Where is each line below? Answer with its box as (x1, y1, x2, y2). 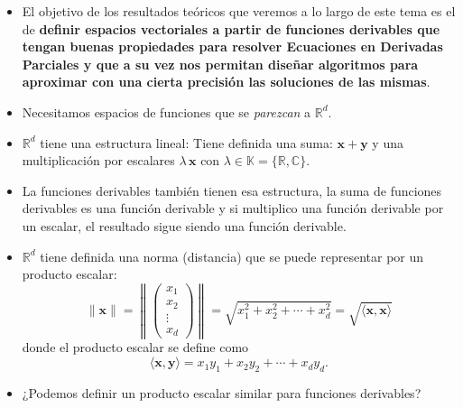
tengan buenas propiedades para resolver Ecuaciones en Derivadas (22, 37, 443, 56)
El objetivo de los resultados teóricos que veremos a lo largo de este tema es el (22, 2, 456, 20)
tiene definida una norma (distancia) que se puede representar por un (40, 246, 424, 265)
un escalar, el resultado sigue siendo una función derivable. (22, 216, 347, 235)
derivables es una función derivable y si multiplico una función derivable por (22, 199, 444, 218)
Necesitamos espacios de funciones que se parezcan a (22, 102, 311, 121)
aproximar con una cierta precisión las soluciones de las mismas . (22, 72, 431, 91)
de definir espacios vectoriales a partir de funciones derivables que (22, 19, 440, 38)
